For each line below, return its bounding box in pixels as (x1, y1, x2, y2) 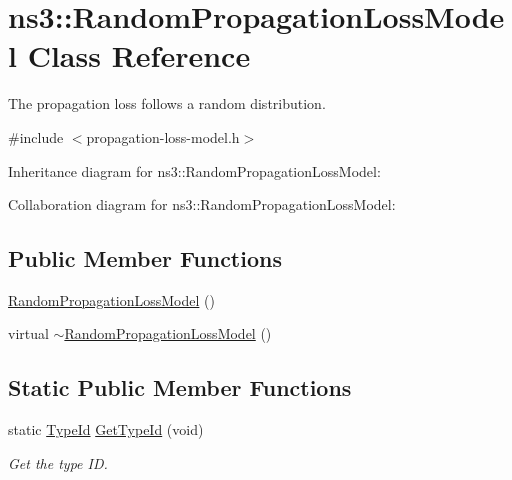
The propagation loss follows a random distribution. (8, 93, 326, 114)
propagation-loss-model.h (86, 126, 240, 147)
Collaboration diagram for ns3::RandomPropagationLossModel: (8, 194, 396, 215)
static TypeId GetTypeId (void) (8, 419, 204, 440)
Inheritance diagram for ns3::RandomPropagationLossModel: (8, 160, 381, 181)
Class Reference (27, 35, 251, 76)
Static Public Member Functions (8, 372, 352, 403)
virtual (8, 323, 49, 344)
